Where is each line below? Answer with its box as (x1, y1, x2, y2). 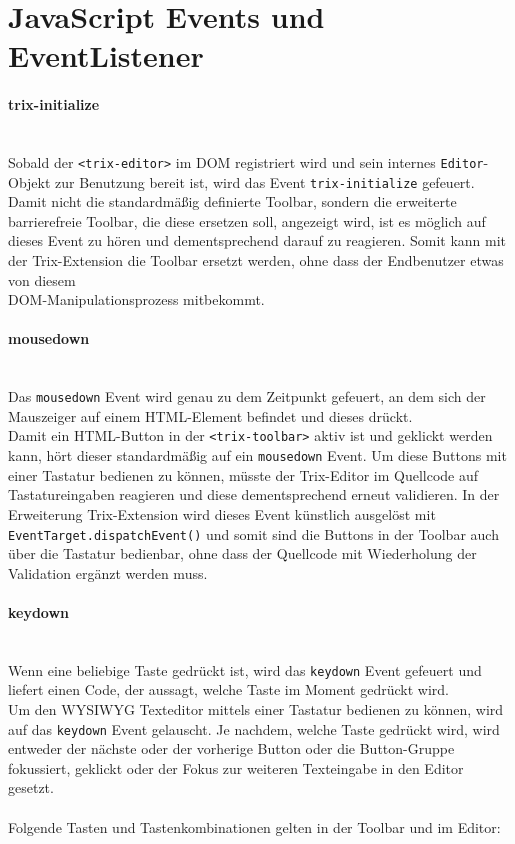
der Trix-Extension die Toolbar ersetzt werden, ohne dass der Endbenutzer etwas (8, 250, 504, 271)
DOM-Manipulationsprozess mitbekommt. (8, 289, 265, 310)
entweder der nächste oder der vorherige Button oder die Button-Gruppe (8, 738, 455, 759)
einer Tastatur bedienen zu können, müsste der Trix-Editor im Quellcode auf (8, 464, 479, 485)
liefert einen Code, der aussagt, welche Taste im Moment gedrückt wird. (8, 679, 449, 700)
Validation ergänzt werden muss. (8, 562, 208, 583)
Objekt (8, 171, 51, 192)
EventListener (8, 35, 204, 76)
